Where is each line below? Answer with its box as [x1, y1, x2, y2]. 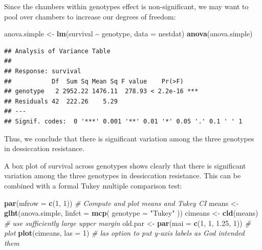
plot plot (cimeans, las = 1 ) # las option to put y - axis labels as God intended [4, 227, 245, 238]
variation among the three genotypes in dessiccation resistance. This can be [4, 170, 241, 181]
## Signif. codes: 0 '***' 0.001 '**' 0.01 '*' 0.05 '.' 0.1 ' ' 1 [4, 117, 243, 125]
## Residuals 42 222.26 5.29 [4, 97, 118, 105]
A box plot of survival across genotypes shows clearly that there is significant [4, 160, 246, 171]
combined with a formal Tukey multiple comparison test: [4, 180, 182, 191]
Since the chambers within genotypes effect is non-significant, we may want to [4, 1, 249, 11]
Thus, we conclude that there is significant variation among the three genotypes [4, 133, 254, 143]
